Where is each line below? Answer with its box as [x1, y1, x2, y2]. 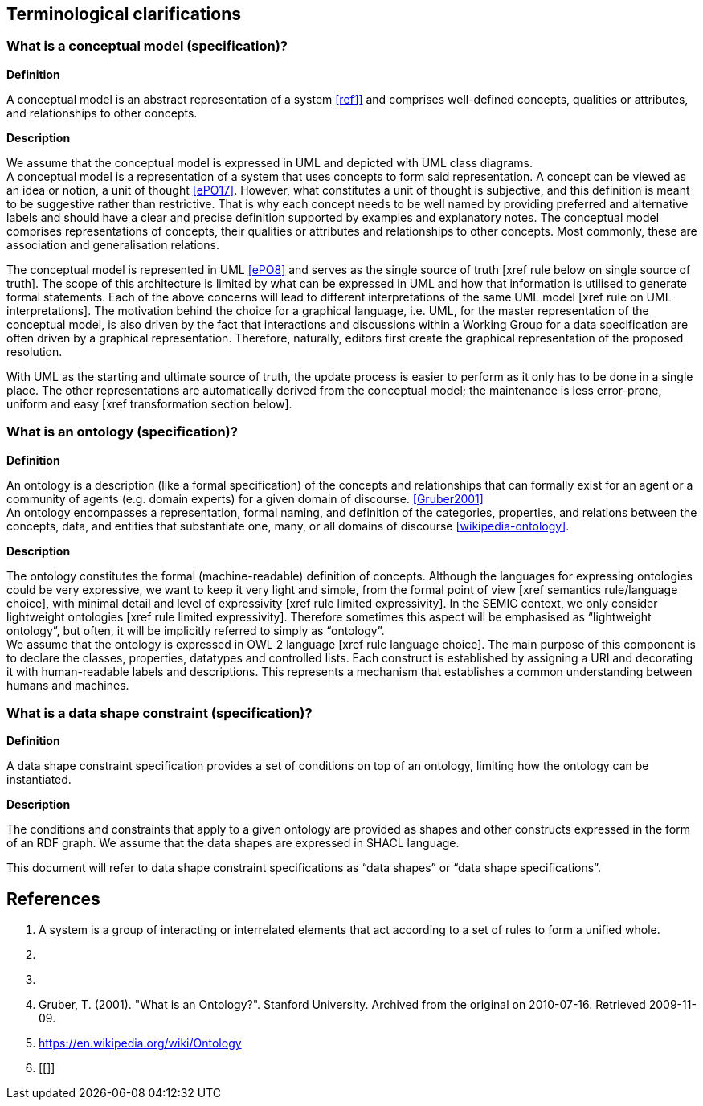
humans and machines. [6, 678, 129, 692]
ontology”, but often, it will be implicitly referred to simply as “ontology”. [6, 623, 385, 637]
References [6, 888, 100, 909]
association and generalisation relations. [6, 237, 219, 252]
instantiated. [6, 772, 72, 787]
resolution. [6, 344, 63, 358]
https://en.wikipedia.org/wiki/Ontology [39, 1036, 242, 1051]
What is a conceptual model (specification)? [6, 38, 288, 55]
